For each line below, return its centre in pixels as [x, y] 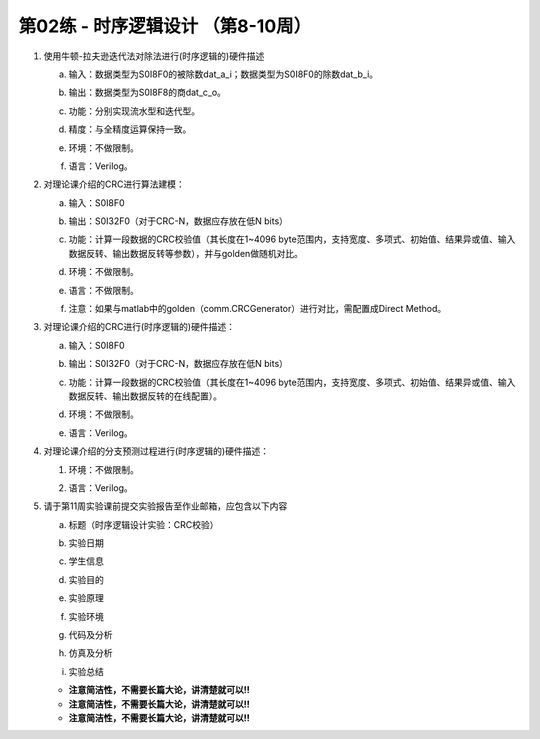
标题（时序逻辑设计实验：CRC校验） [143, 524]
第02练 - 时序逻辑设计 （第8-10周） [165, 26]
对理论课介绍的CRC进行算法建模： [114, 184]
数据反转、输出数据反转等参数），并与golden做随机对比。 [186, 253]
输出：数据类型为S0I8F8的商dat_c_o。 [147, 92]
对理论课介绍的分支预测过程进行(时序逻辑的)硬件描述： [156, 451]
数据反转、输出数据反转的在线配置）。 [145, 396]
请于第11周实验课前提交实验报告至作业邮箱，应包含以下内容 [165, 506]
